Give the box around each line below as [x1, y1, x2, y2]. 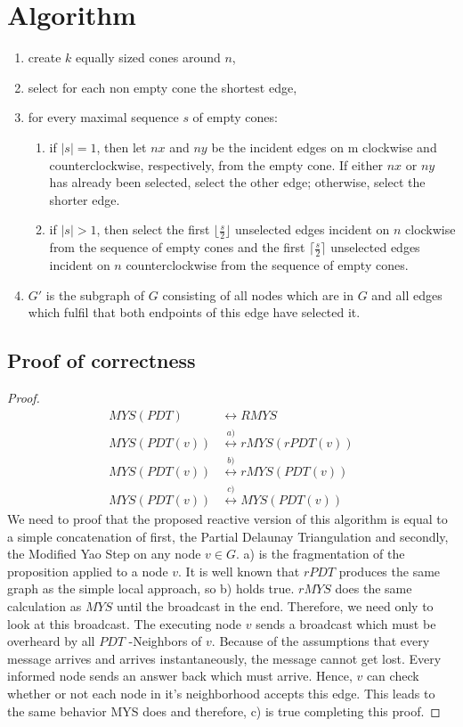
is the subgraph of [45, 285, 145, 304]
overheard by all [7, 632, 95, 650]
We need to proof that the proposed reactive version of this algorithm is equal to [7, 510, 448, 528]
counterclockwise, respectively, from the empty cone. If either [49, 155, 383, 174]
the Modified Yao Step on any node [7, 544, 201, 563]
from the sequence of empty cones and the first [49, 238, 305, 257]
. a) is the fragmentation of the [236, 544, 405, 563]
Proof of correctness [7, 347, 196, 374]
